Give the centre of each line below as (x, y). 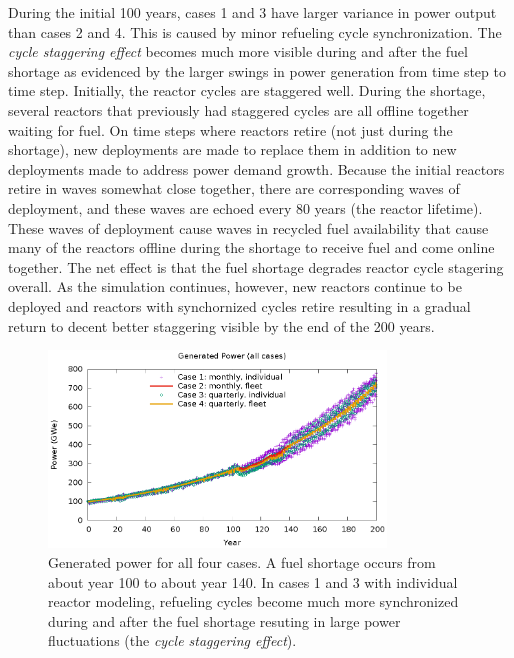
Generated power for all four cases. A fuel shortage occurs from (242, 562)
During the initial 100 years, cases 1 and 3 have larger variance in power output (252, 12)
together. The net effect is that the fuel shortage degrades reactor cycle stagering (256, 266)
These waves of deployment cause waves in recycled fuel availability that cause (248, 227)
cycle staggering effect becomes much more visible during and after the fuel (238, 51)
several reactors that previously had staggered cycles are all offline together (238, 109)
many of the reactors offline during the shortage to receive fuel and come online (251, 247)
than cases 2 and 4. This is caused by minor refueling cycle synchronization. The (255, 31)
